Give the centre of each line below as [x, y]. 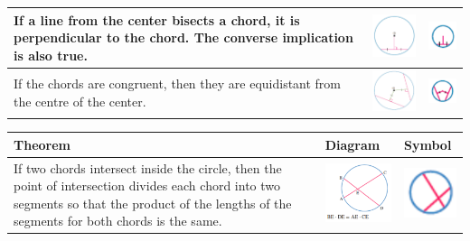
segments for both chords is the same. [118, 221]
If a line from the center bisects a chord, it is [157, 19]
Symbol [428, 144]
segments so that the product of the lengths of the [153, 203]
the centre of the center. [80, 101]
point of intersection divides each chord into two [147, 185]
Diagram [352, 144]
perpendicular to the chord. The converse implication [183, 37]
